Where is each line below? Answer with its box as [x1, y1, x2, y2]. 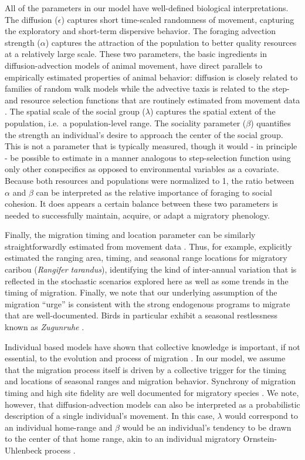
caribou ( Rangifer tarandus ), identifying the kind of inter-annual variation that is [5, 263, 297, 276]
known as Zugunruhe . [5, 321, 84, 333]
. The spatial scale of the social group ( [5, 105, 145, 117]
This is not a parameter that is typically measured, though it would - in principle [5, 140, 297, 152]
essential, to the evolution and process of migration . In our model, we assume [5, 352, 286, 364]
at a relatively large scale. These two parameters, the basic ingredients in [5, 48, 267, 60]
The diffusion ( [5, 13, 58, 25]
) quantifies [250, 116, 291, 129]
